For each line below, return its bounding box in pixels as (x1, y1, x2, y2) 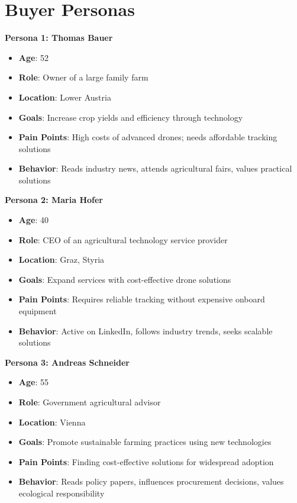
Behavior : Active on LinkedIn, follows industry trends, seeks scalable (18, 324, 273, 337)
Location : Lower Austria (18, 91, 111, 103)
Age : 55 (18, 376, 49, 388)
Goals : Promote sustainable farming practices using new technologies (18, 436, 272, 448)
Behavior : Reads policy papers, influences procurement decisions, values (18, 475, 284, 488)
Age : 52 (18, 51, 49, 63)
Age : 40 (18, 214, 49, 226)
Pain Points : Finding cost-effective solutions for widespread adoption (18, 455, 274, 467)
